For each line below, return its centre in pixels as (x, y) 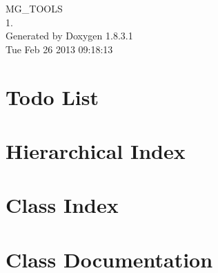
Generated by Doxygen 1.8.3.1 (69, 36)
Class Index (62, 205)
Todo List (52, 96)
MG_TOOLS (34, 8)
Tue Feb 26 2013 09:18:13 (59, 49)
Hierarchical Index (96, 150)
